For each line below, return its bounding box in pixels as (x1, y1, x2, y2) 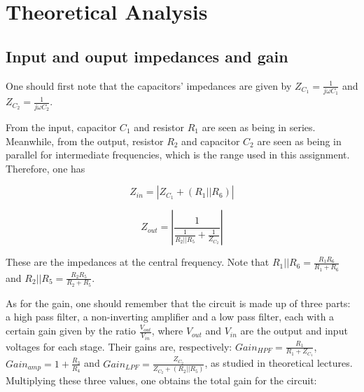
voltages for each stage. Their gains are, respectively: (6, 339, 232, 353)
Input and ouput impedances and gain (6, 45, 288, 67)
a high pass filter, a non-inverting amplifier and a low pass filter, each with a (6, 309, 335, 324)
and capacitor (181, 133, 240, 148)
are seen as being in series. (202, 120, 316, 135)
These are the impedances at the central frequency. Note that (6, 255, 269, 269)
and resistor (134, 120, 185, 135)
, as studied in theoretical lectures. (204, 356, 353, 370)
